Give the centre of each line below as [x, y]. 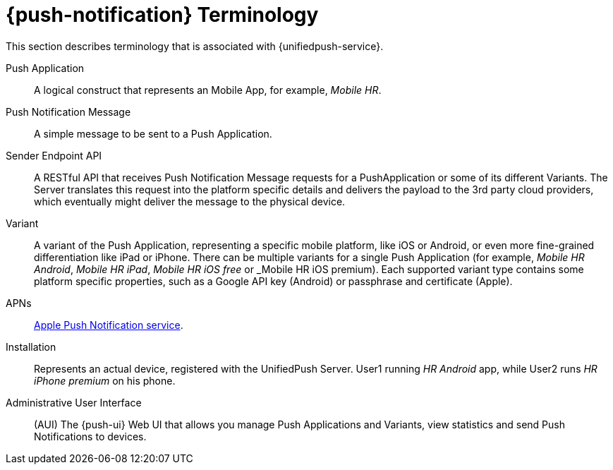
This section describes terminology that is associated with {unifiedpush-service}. [195, 46]
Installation [31, 347]
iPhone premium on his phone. [105, 380]
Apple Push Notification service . [109, 325]
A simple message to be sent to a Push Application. [153, 133]
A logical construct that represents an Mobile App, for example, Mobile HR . [208, 90]
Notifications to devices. [90, 436]
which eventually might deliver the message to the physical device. [190, 201]
